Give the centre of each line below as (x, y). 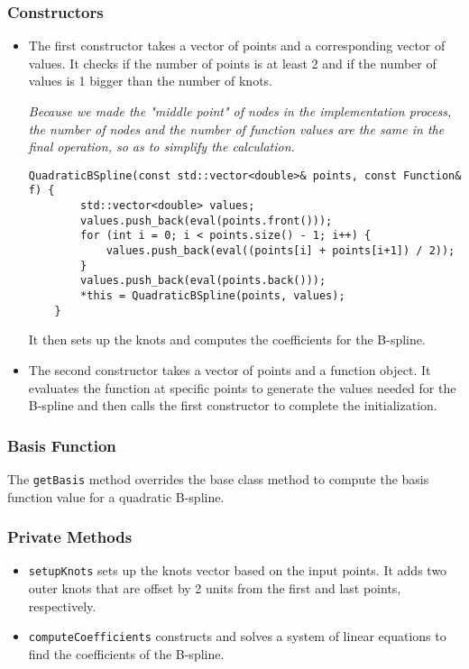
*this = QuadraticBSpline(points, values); (213, 296)
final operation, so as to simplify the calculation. (161, 147)
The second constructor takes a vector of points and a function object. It (230, 369)
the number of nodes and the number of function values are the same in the (236, 128)
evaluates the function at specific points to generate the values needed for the (242, 387)
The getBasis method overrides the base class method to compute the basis (218, 478)
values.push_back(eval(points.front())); (207, 220)
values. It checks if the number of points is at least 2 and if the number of (232, 63)
